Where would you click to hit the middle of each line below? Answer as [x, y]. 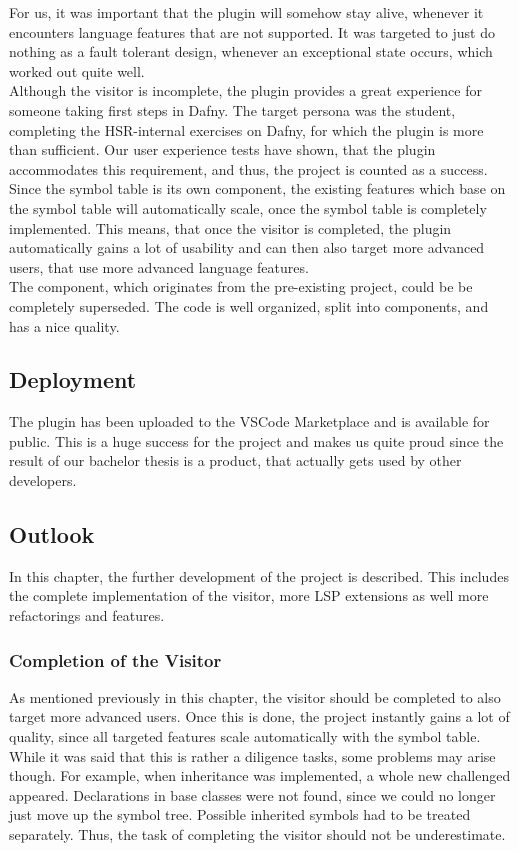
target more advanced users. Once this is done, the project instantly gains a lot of [259, 716]
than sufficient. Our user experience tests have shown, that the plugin [222, 149]
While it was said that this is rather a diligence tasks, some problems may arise [252, 755]
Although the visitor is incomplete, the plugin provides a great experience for [245, 90]
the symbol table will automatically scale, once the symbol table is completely [248, 207]
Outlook [52, 534]
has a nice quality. [64, 325]
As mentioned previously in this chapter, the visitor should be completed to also [255, 696]
